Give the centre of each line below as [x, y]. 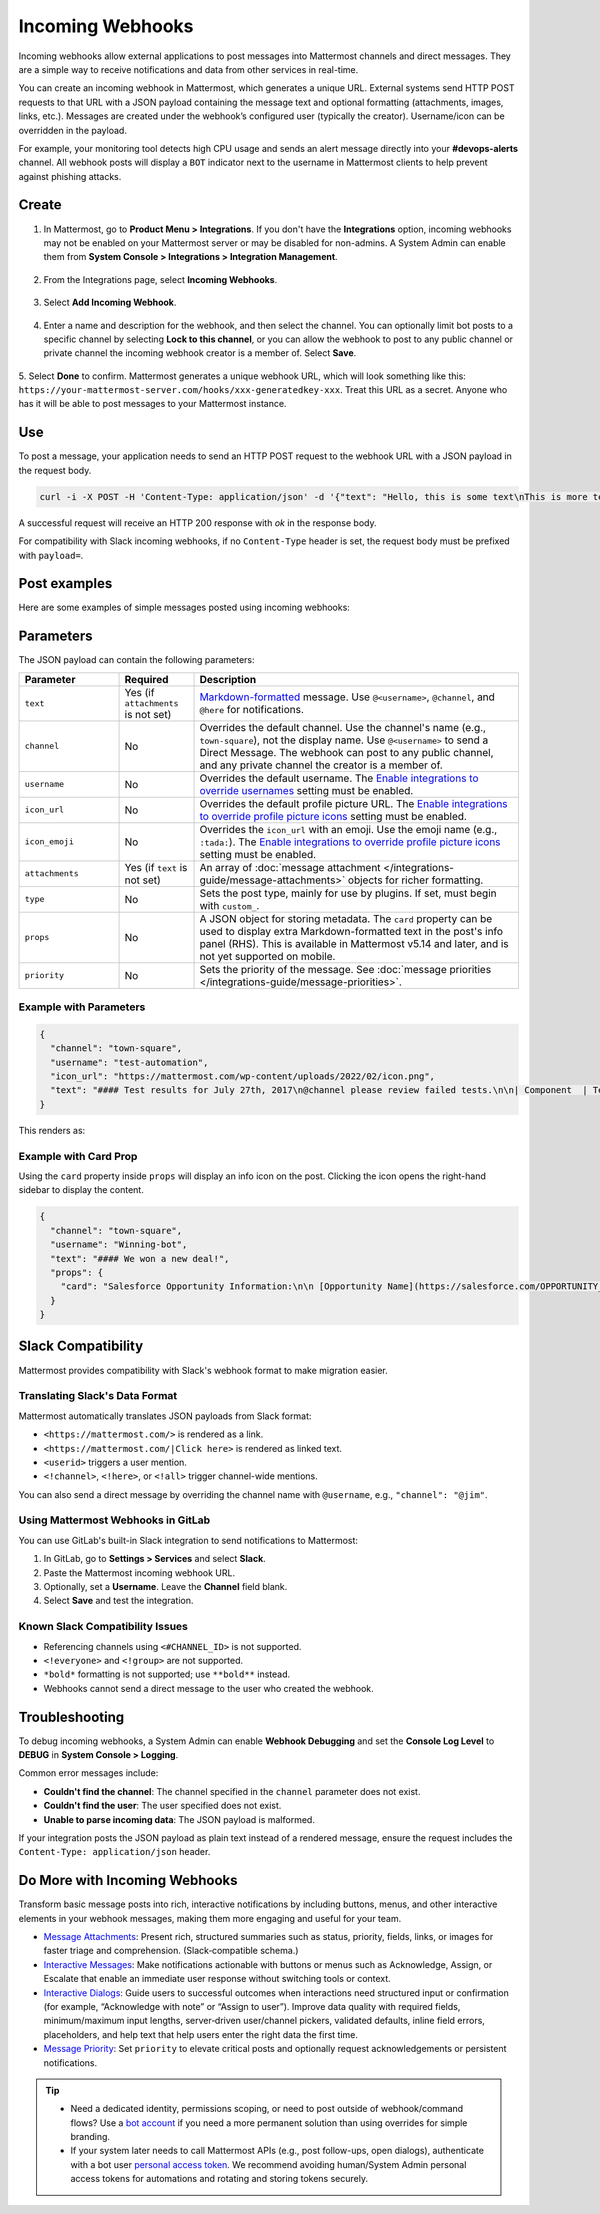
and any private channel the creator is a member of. [321, 765]
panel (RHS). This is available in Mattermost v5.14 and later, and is [354, 943]
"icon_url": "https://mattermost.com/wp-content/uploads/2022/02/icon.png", [242, 1076]
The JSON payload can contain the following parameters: [136, 660]
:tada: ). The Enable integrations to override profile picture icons [350, 842]
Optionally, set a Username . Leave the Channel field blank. [165, 1586]
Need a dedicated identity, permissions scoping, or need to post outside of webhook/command [267, 2109]
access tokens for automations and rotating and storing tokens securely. [219, 2179]
